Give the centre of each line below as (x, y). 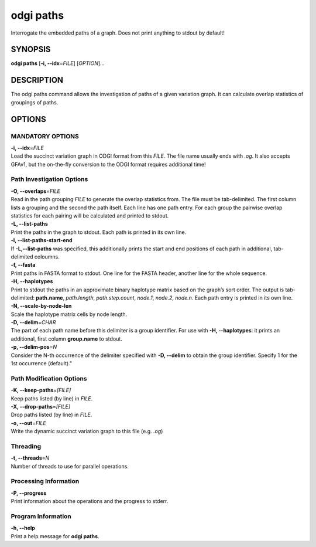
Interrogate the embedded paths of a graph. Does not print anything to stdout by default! (118, 33)
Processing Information (45, 481)
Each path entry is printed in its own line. (244, 298)
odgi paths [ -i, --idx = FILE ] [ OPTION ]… (58, 63)
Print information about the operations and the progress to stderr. (90, 501)
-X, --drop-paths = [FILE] (40, 406)
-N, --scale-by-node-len (41, 306)
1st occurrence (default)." (42, 363)
